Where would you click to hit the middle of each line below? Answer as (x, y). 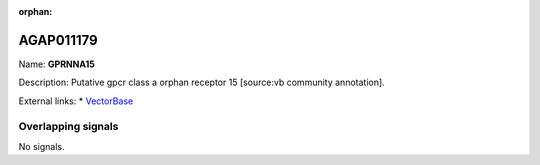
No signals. (41, 146)
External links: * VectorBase (76, 101)
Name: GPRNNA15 (56, 64)
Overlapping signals (68, 127)
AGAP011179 (58, 40)
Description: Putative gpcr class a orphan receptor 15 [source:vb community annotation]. (201, 82)
